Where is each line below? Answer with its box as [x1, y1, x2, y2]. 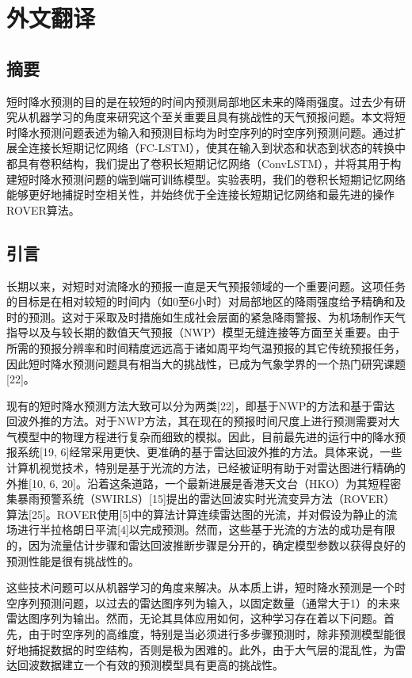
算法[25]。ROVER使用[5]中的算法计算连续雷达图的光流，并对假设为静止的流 [6, 505, 398, 522]
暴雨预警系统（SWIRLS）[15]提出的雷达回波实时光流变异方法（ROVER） [17, 490, 395, 507]
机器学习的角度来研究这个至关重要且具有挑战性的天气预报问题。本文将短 [28, 109, 406, 125]
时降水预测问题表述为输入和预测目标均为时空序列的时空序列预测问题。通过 [6, 124, 395, 140]
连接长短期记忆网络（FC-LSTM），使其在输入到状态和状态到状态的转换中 [28, 139, 406, 156]
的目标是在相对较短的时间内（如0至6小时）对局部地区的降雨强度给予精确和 [6, 293, 395, 310]
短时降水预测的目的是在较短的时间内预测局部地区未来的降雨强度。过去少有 [6, 93, 395, 109]
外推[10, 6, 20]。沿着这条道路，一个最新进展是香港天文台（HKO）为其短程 [6, 474, 391, 491]
